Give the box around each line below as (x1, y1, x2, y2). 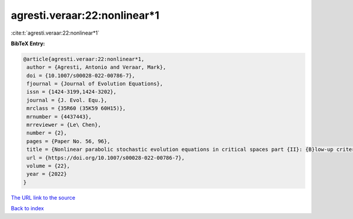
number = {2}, (26, 130, 67, 136)
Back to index (11, 205, 44, 212)
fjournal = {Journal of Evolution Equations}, (26, 80, 163, 87)
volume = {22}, (26, 163, 71, 169)
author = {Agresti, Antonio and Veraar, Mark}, (26, 64, 166, 70)
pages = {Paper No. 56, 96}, (26, 138, 111, 144)
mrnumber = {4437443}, (26, 113, 92, 120)
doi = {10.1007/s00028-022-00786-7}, (26, 72, 135, 79)
